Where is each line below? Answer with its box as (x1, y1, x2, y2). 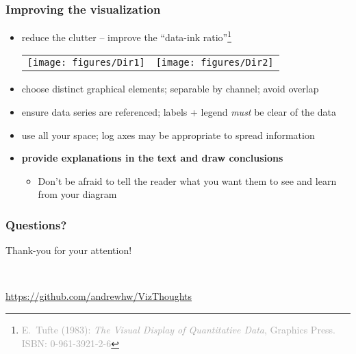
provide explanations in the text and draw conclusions (21, 151, 283, 165)
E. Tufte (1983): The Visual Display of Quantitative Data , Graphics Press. (21, 323, 336, 337)
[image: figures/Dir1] (27, 57, 145, 68)
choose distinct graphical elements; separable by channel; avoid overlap (21, 81, 319, 96)
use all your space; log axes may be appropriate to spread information (21, 127, 315, 142)
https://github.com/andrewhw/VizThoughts (5, 289, 192, 303)
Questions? (5, 216, 67, 233)
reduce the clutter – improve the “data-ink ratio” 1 (21, 28, 232, 44)
